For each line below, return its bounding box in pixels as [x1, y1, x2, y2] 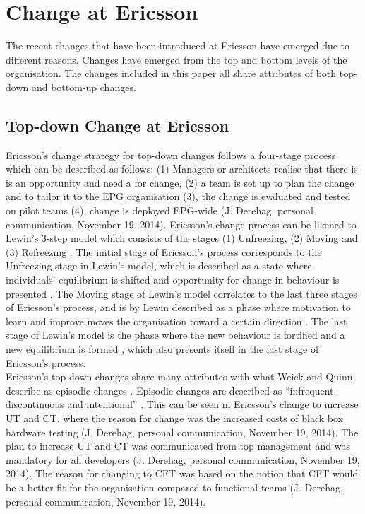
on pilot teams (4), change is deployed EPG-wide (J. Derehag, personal [6, 203, 313, 218]
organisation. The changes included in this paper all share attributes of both [6, 66, 337, 81]
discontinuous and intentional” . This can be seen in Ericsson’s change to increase [6, 397, 359, 411]
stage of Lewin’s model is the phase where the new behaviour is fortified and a [6, 327, 345, 342]
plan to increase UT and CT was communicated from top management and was [6, 438, 350, 453]
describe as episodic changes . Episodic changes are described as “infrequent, [6, 382, 337, 397]
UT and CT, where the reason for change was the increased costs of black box [6, 410, 344, 425]
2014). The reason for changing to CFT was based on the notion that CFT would [6, 466, 359, 481]
